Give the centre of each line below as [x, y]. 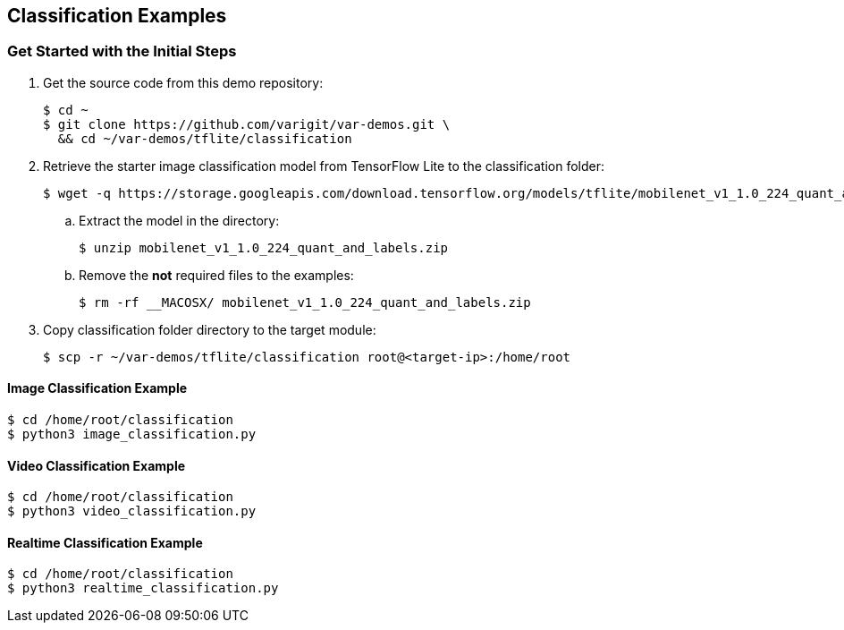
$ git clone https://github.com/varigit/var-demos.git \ [247, 124]
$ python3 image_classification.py [132, 434]
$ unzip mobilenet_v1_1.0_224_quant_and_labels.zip [264, 247]
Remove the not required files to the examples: [216, 275]
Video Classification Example [97, 465]
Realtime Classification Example [105, 542]
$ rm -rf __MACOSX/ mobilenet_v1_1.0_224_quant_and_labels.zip [305, 302]
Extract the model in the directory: [179, 220]
